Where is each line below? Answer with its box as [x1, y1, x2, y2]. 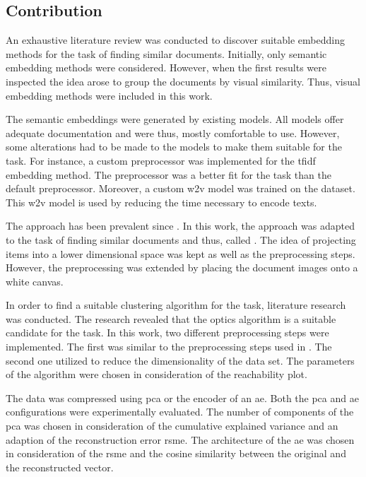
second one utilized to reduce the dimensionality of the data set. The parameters [6, 353, 355, 367]
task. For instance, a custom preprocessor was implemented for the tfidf [6, 153, 316, 167]
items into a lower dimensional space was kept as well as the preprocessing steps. [6, 246, 355, 261]
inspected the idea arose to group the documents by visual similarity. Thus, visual [6, 73, 360, 88]
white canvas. [6, 273, 64, 288]
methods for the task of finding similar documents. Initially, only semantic [6, 46, 327, 61]
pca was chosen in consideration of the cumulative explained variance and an [6, 418, 338, 433]
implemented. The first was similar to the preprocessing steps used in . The [6, 339, 332, 354]
